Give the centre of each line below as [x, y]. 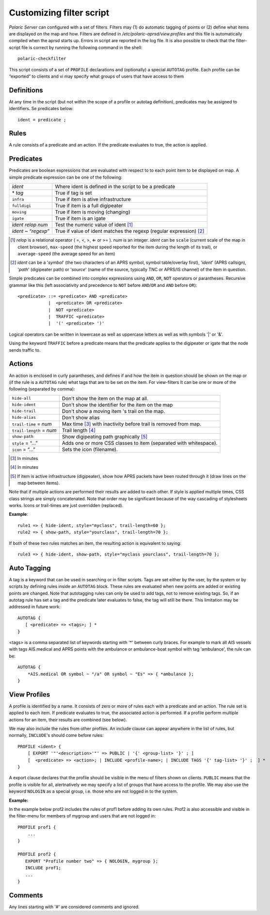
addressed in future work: [35, 607]
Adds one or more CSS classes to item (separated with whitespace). [140, 443]
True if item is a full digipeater [89, 206]
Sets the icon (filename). [90, 449]
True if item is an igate [80, 218]
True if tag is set [73, 193]
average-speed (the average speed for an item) [66, 253]
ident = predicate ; [42, 120]
